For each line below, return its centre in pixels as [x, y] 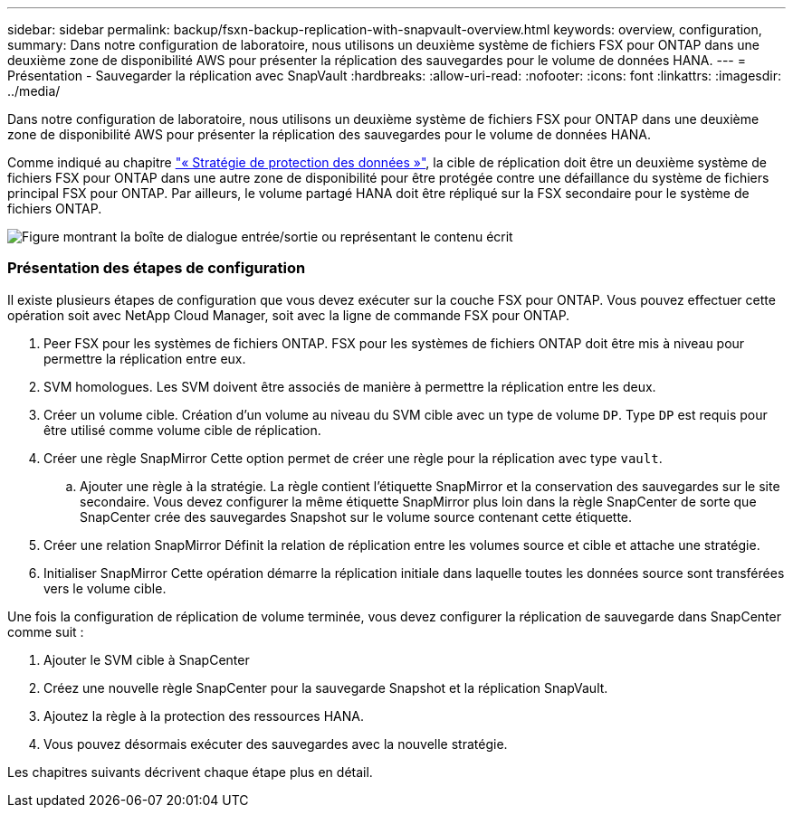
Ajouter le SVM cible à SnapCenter [147, 659]
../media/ [34, 91]
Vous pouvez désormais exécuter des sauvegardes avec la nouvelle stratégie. [276, 744]
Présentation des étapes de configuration [157, 268]
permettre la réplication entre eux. [145, 358]
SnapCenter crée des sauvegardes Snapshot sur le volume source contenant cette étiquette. [356, 516]
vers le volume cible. [105, 588]
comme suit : [46, 631]
